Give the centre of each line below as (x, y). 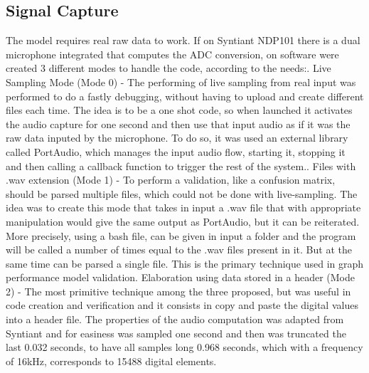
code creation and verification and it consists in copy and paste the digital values (182, 305)
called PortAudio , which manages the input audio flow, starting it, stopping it (176, 151)
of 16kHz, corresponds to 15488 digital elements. (111, 361)
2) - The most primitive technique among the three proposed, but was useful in (178, 291)
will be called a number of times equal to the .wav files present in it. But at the (179, 249)
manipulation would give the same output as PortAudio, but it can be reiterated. (183, 221)
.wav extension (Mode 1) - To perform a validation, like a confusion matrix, (171, 180)
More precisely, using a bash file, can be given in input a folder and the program (181, 235)
